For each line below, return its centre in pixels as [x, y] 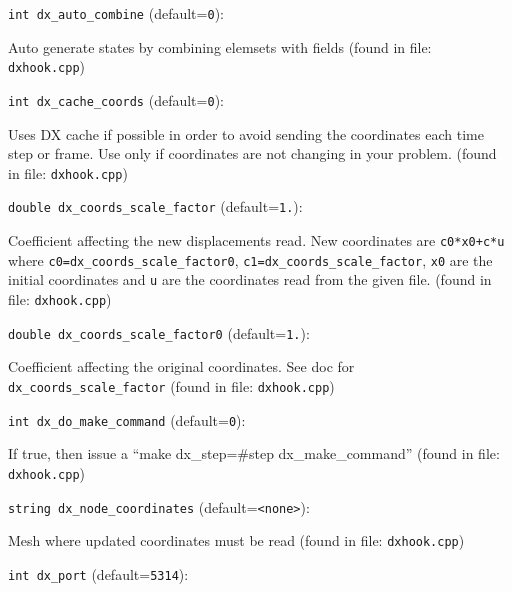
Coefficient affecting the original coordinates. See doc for [181, 366]
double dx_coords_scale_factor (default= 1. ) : [155, 206]
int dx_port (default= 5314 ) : [98, 573]
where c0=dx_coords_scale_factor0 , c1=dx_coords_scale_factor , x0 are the [250, 259]
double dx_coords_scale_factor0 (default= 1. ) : [159, 332]
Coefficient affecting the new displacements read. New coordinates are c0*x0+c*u [256, 240]
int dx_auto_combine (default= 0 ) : [116, 13]
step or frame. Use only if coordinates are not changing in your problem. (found [252, 153]
